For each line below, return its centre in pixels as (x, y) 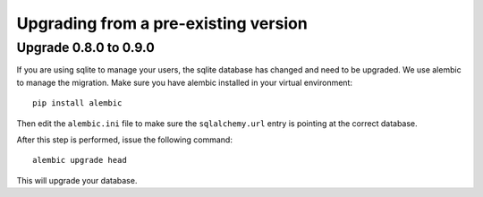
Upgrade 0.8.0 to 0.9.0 (86, 47)
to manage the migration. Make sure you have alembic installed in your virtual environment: (185, 82)
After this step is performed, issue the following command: (124, 140)
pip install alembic (77, 103)
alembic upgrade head (80, 160)
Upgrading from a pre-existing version (162, 23)
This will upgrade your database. (77, 180)
